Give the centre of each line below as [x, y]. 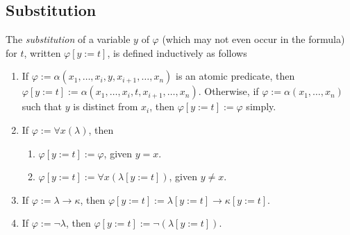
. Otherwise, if [228, 91]
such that [42, 106]
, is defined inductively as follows [177, 52]
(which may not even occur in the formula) [253, 39]
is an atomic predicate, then [235, 76]
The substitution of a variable [68, 39]
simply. [261, 106]
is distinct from [106, 106]
